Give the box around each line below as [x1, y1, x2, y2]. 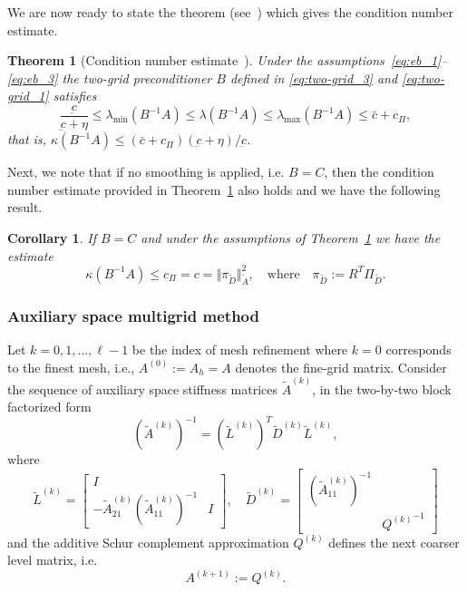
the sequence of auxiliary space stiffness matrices [7, 379, 277, 398]
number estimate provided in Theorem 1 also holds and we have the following [7, 180, 441, 199]
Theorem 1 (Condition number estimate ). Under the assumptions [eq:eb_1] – [7, 51, 448, 70]
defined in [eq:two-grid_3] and [229, 68, 398, 87]
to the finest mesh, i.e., [7, 357, 135, 376]
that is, [7, 130, 46, 149]
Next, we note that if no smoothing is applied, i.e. [7, 162, 285, 181]
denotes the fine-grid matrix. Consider [235, 357, 447, 376]
